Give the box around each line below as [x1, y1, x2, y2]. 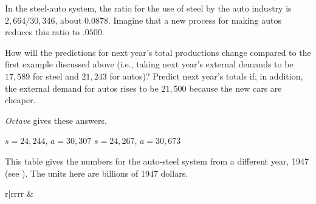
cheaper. [5, 93, 36, 106]
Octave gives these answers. [5, 114, 107, 126]
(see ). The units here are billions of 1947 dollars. [5, 166, 188, 179]
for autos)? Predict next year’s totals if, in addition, [109, 69, 303, 82]
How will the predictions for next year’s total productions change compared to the [5, 46, 311, 58]
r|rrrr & [5, 187, 33, 200]
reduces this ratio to [5, 25, 80, 38]
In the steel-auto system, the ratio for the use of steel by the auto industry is [5, 2, 292, 14]
